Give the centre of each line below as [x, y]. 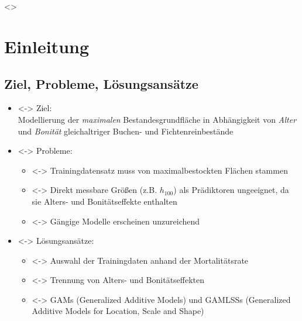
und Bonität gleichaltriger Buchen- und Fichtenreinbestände [126, 131]
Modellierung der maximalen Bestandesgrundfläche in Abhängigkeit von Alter [157, 119]
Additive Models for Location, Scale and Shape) [118, 311]
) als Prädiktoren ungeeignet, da [231, 190]
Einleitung [47, 46]
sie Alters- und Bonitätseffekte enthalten [104, 201]
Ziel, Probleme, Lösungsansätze [101, 83]
